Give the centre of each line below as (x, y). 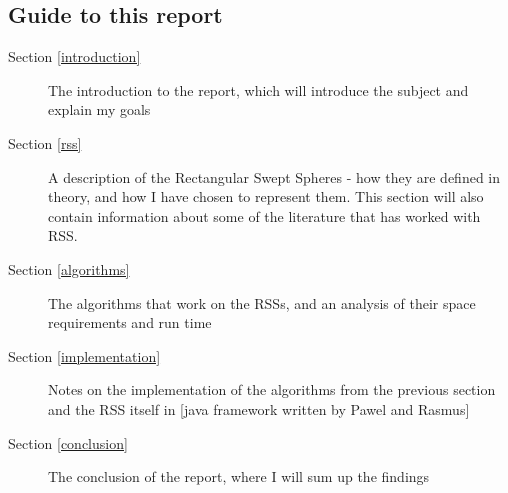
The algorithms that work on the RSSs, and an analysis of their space (262, 302)
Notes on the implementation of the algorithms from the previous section (272, 389)
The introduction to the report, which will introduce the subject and (258, 89)
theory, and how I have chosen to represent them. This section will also (266, 196)
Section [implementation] (84, 355)
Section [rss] (45, 142)
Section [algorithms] (69, 268)
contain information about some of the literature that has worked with (264, 215)
